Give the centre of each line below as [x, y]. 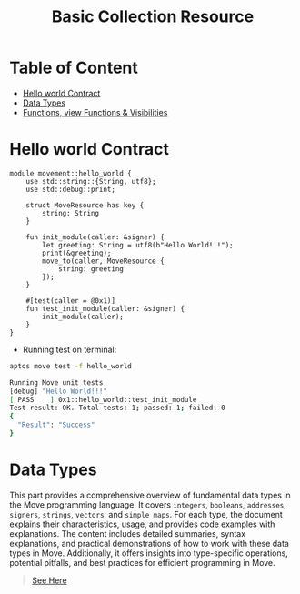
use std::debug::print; [71, 189]
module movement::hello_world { [70, 173]
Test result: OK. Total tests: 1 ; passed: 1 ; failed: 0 [117, 408]
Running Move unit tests [56, 383]
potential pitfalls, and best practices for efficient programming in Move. [142, 562]
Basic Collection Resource [153, 17]
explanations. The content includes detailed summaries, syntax [128, 533]
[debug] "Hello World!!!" [58, 391]
